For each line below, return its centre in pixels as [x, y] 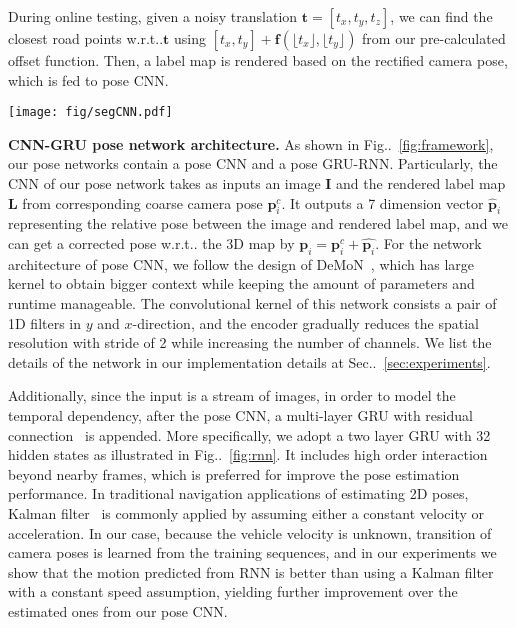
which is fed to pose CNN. [88, 79]
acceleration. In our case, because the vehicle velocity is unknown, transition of [250, 532]
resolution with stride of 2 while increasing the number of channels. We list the [250, 342]
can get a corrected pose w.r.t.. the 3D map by [151, 243]
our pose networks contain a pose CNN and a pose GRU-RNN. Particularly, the [253, 163]
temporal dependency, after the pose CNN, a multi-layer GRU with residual [240, 414]
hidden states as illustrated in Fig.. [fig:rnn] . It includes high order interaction [248, 454]
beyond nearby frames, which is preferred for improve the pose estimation [234, 473]
